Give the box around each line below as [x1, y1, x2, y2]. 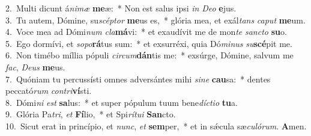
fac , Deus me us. [5, 60, 65, 73]
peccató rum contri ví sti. [5, 84, 92, 97]
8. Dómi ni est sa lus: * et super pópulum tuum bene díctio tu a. [5, 96, 238, 108]
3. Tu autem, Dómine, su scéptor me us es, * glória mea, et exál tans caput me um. [5, 13, 306, 26]
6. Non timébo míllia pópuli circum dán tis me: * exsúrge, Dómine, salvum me [5, 49, 294, 61]
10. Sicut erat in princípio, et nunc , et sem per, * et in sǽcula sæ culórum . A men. [5, 119, 307, 132]
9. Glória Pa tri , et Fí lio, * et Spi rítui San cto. [5, 108, 176, 120]
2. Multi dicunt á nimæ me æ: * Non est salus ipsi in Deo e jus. [5, 2, 237, 14]
